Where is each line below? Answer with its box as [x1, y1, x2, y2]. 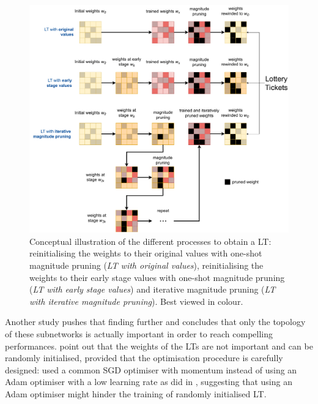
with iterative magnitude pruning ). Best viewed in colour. [29, 294, 243, 307]
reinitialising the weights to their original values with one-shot [29, 247, 262, 260]
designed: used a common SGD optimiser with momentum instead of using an [5, 363, 297, 376]
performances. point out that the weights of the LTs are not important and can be [5, 339, 313, 352]
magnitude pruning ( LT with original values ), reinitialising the [29, 259, 264, 272]
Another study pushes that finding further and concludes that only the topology [5, 315, 306, 328]
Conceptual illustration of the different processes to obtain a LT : [29, 234, 272, 247]
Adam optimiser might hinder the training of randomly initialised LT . [5, 387, 267, 400]
